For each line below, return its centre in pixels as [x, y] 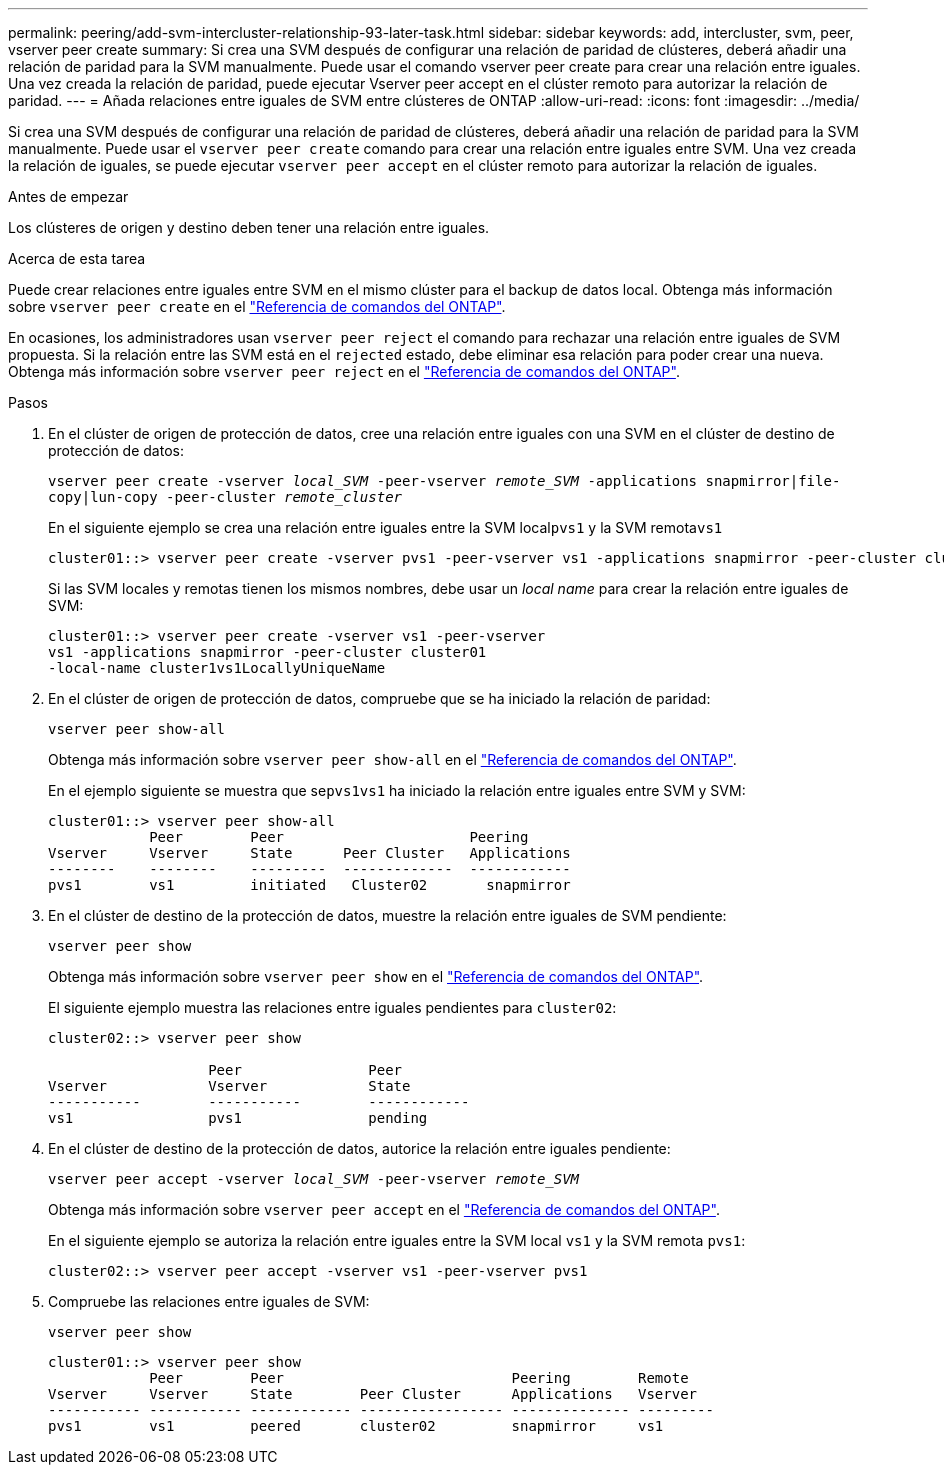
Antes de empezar [68, 196]
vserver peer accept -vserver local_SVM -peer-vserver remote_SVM [314, 1179]
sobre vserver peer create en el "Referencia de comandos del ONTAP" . [257, 306]
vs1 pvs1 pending [238, 1118]
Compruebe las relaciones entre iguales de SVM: [209, 1301]
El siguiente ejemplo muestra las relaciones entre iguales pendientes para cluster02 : [332, 1007]
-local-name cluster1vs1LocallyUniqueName [217, 668]
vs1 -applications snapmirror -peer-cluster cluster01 [267, 652]
